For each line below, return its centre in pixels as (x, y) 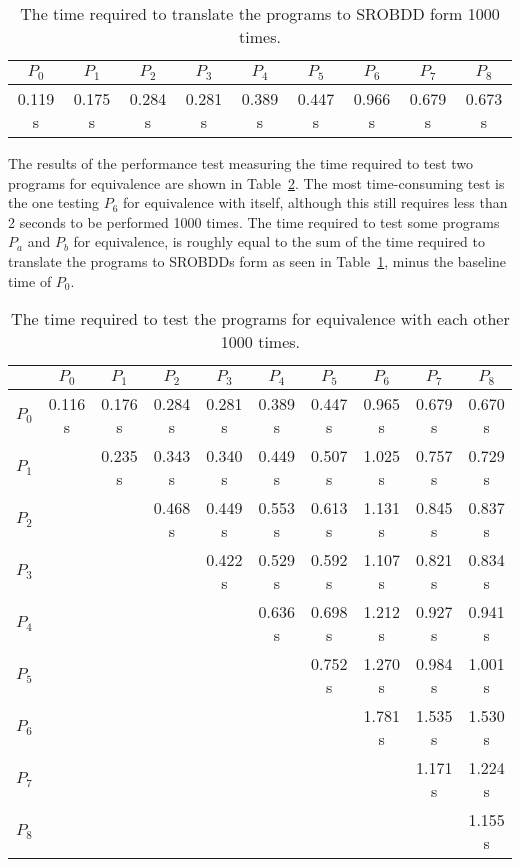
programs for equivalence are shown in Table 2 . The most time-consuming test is (256, 182)
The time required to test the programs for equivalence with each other (260, 319)
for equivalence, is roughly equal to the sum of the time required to (279, 241)
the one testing (54, 202)
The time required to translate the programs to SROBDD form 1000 (260, 13)
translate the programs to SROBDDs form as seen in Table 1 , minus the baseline (257, 260)
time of (30, 280)
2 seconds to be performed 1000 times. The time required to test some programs (254, 221)
